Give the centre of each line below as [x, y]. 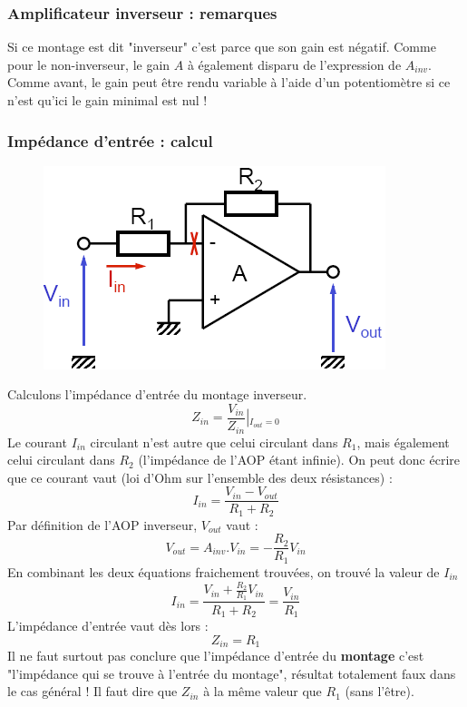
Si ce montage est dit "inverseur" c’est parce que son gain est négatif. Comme [222, 47]
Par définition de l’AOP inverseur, [102, 524]
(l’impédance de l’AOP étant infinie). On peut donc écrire [299, 460]
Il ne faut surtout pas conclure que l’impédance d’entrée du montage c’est [216, 655]
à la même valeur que [263, 691]
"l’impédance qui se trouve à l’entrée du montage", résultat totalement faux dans [232, 673]
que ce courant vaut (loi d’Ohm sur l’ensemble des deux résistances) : [200, 477]
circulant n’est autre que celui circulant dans [214, 442]
